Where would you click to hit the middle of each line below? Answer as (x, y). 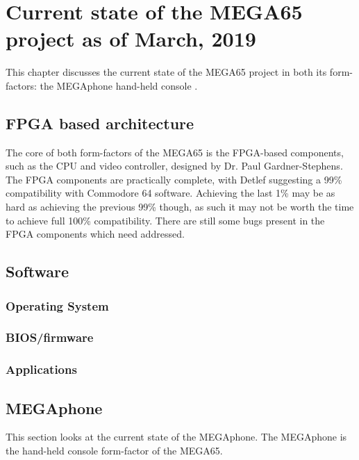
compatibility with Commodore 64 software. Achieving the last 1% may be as (170, 193)
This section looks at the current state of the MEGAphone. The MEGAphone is (176, 437)
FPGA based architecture (100, 123)
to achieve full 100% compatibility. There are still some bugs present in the (165, 220)
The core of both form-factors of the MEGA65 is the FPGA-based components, (175, 152)
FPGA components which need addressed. (95, 234)
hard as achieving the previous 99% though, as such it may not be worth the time (180, 207)
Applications (41, 369)
